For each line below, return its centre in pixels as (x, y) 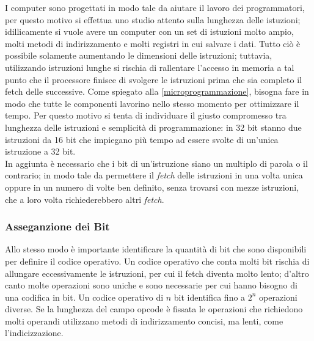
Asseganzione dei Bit (57, 226)
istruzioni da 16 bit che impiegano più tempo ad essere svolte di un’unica (142, 139)
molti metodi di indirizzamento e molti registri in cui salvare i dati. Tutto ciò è (153, 43)
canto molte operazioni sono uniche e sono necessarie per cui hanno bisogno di (151, 285)
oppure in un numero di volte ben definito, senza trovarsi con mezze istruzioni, (152, 187)
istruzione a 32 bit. (40, 151)
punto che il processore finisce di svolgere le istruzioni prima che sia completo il (153, 79)
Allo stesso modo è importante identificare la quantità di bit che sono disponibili (156, 249)
